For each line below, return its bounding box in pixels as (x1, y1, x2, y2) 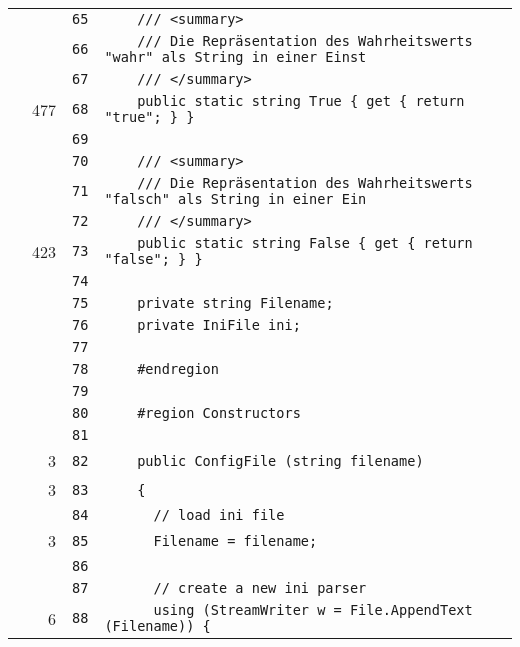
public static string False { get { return (137, 235, 473, 251)
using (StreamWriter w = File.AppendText (153, 602, 473, 618)
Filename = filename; (153, 532, 318, 549)
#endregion (137, 361, 219, 377)
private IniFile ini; (137, 317, 301, 333)
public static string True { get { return (137, 93, 465, 109)
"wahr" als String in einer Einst (104, 49, 367, 65)
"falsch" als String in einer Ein (104, 191, 367, 207)
